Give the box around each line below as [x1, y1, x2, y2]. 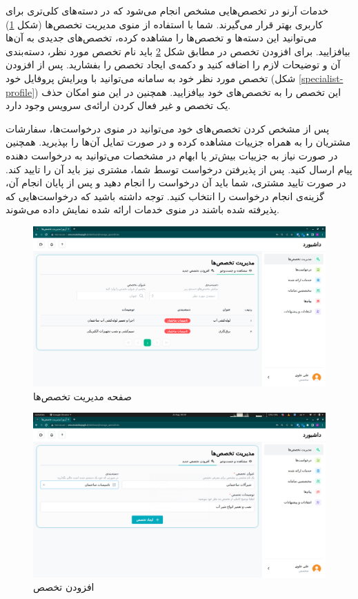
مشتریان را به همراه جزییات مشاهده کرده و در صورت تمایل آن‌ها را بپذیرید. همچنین [6, 135, 351, 149]
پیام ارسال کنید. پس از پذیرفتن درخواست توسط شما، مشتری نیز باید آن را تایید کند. [6, 161, 352, 176]
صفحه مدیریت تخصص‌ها [33, 389, 132, 403]
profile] [6, 84, 35, 99]
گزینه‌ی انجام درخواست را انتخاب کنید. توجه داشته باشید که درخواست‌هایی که [6, 188, 324, 203]
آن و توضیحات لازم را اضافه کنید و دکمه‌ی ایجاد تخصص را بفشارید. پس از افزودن [6, 57, 341, 72]
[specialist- [299, 70, 344, 85]
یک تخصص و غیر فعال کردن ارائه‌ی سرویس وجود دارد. [6, 98, 231, 112]
